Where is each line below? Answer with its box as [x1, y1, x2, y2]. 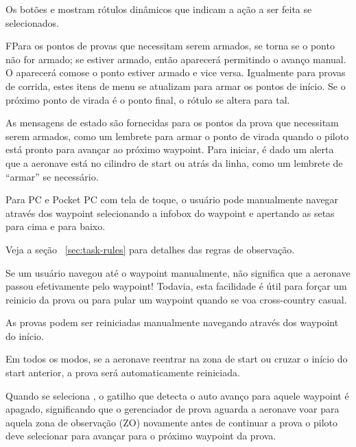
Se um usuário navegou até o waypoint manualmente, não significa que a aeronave [5, 265, 351, 279]
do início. [5, 328, 45, 343]
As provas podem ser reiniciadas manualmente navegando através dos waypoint [5, 315, 339, 330]
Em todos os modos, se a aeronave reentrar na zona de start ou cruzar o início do [5, 352, 348, 366]
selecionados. [5, 15, 59, 30]
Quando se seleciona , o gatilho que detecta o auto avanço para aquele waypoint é [5, 388, 349, 402]
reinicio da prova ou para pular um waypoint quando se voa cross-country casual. [5, 292, 347, 306]
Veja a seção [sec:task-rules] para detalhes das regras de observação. [5, 242, 295, 256]
